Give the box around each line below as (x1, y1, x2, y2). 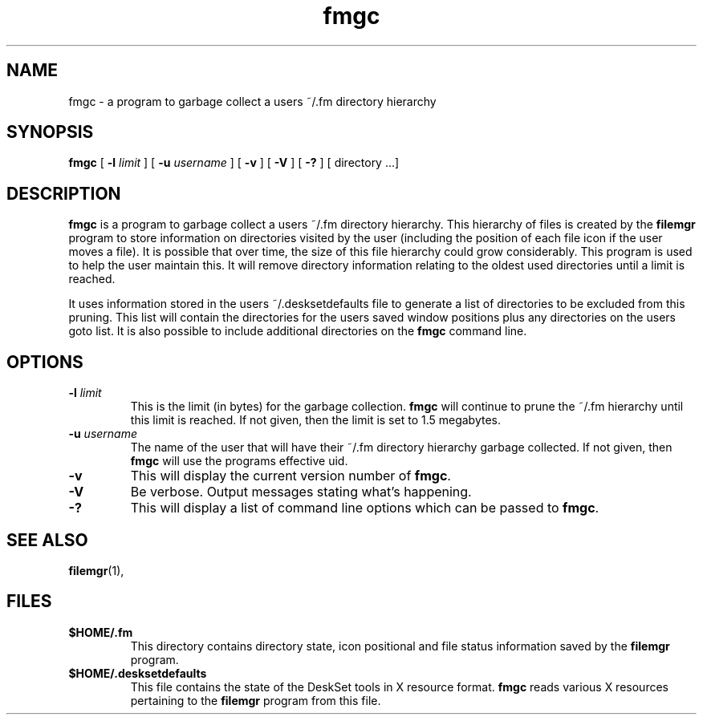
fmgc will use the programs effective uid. (130, 454, 348, 468)
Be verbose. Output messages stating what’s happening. (130, 484, 472, 500)
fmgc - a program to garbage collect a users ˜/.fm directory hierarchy (68, 94, 437, 108)
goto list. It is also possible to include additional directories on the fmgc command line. (68, 324, 527, 338)
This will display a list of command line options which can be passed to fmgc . (130, 500, 599, 516)
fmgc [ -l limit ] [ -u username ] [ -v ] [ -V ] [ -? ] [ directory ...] (68, 156, 400, 170)
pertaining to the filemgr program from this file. (130, 693, 381, 707)
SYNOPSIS (6, 122, 94, 143)
